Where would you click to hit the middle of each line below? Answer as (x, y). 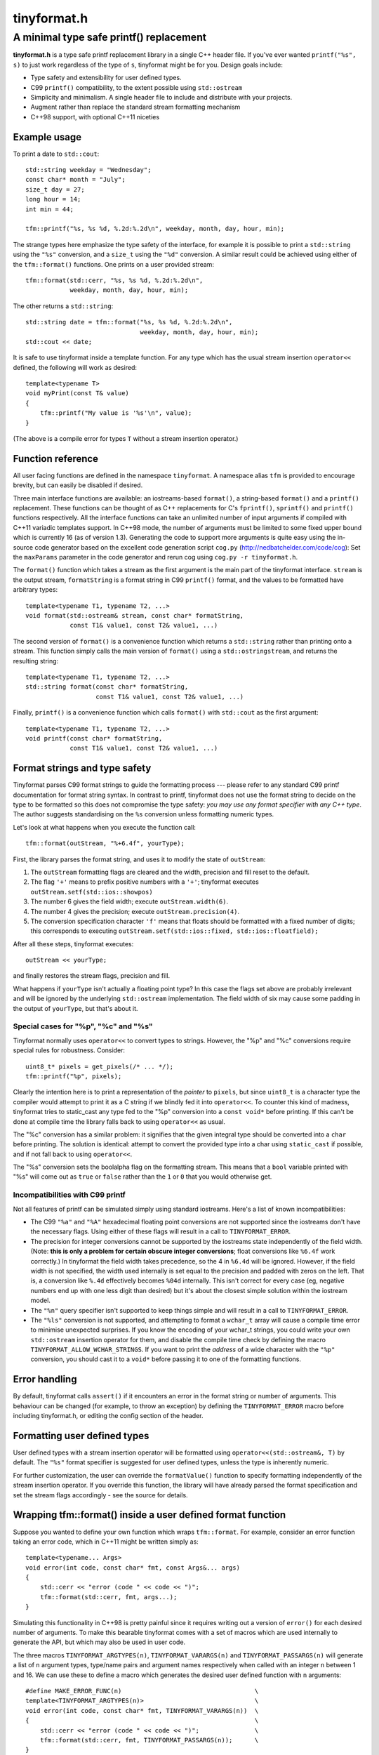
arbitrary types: (35, 590)
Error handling (45, 1379)
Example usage (47, 137)
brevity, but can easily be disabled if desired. (78, 485)
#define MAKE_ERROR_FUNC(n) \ (142, 1691)
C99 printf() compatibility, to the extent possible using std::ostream (137, 87)
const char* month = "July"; (75, 180)
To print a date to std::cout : (56, 154)
